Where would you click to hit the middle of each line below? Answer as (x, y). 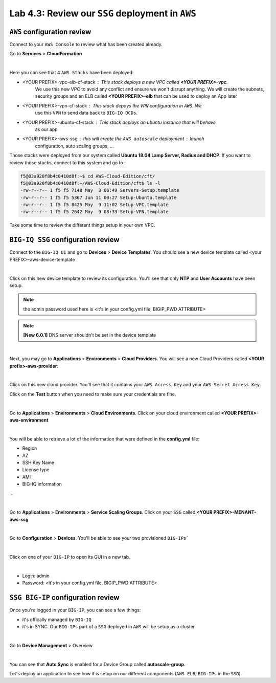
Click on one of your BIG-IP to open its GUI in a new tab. (70, 557)
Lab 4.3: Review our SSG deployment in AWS (103, 13)
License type (36, 470)
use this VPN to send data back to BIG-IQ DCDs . (86, 113)
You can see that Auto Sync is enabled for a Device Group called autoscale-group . (97, 664)
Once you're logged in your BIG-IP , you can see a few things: (75, 610)
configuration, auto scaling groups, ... (75, 146)
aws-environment (29, 420)
